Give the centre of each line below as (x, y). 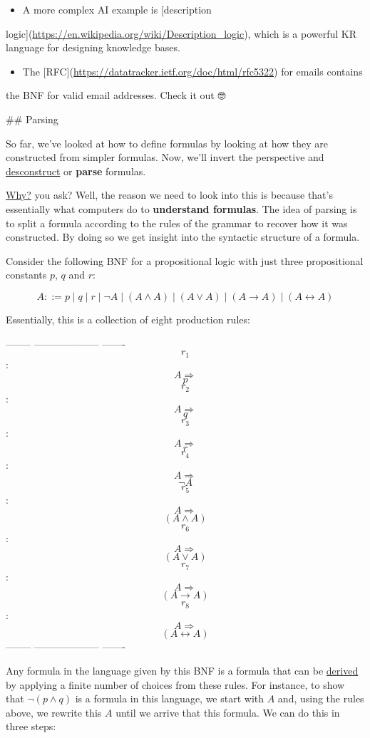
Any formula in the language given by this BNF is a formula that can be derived (182, 671)
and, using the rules (321, 698)
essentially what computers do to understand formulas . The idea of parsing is (181, 208)
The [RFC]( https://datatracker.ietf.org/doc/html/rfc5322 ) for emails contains (192, 71)
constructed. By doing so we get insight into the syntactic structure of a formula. (183, 237)
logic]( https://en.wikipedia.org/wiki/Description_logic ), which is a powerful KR (181, 33)
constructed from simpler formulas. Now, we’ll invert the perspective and (165, 157)
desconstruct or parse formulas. (76, 171)
